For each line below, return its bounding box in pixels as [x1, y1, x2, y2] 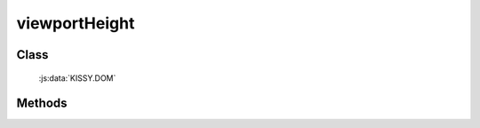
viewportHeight [16, 13, 135, 33]
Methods [16, 96, 68, 111]
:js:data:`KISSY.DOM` [38, 72, 116, 84]
